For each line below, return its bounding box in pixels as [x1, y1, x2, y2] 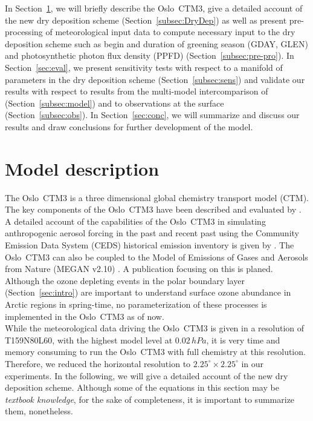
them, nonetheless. [5, 405, 73, 417]
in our [241, 357, 264, 370]
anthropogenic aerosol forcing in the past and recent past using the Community [5, 227, 299, 239]
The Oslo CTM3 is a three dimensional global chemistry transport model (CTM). [5, 191, 309, 204]
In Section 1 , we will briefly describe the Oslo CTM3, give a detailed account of [5, 2, 303, 14]
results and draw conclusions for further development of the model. [5, 120, 253, 133]
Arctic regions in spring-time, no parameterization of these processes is [5, 298, 267, 310]
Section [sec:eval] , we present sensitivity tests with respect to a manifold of [5, 61, 283, 73]
